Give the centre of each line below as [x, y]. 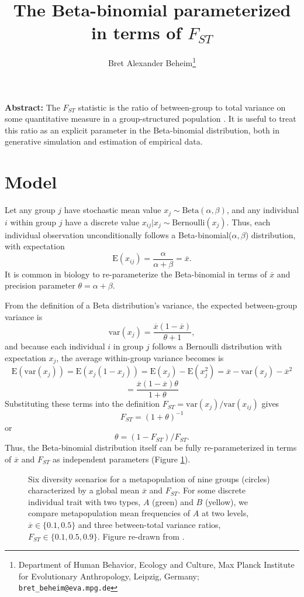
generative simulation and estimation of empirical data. [104, 141]
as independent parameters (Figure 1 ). [122, 459]
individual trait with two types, [84, 501]
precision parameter [40, 285]
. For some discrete [212, 490]
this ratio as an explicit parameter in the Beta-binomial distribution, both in [142, 130]
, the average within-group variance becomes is [140, 357]
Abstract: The [32, 107]
